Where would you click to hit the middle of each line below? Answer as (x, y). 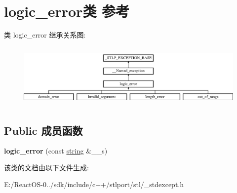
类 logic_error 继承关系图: (45, 35)
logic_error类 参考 (67, 11)
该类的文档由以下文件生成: (46, 168)
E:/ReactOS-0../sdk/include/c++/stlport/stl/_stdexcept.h (94, 184)
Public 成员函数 (43, 130)
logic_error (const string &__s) (56, 151)
